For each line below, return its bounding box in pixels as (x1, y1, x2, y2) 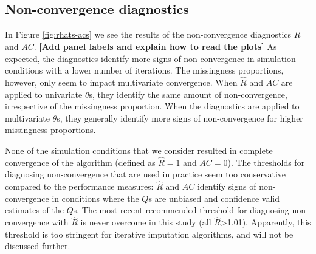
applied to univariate (5, 88, 83, 100)
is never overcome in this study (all (80, 216, 211, 228)
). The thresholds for (227, 156, 305, 168)
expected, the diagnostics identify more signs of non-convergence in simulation (5, 52, 296, 64)
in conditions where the (52, 191, 139, 204)
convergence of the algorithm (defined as (5, 156, 156, 168)
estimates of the (5, 204, 64, 216)
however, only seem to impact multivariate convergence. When (5, 76, 238, 89)
